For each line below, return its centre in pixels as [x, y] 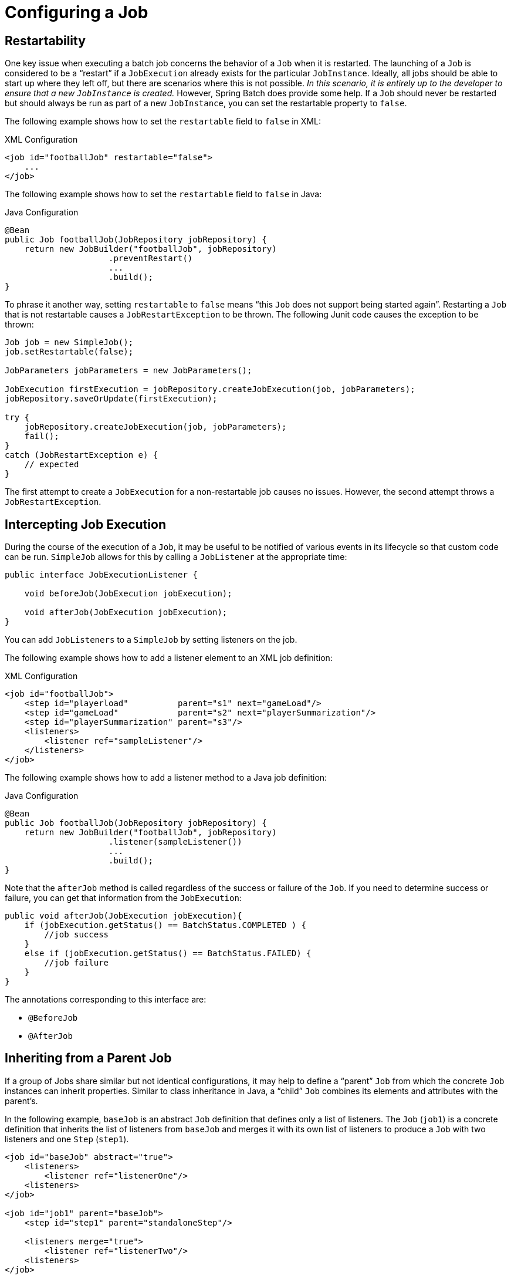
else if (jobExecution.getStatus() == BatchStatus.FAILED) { [168, 954]
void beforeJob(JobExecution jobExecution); [128, 594]
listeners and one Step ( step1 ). [67, 1139]
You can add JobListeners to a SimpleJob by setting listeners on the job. [151, 640]
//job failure [77, 963]
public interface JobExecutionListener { [101, 575]
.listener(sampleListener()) [175, 842]
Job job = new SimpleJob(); [69, 342]
